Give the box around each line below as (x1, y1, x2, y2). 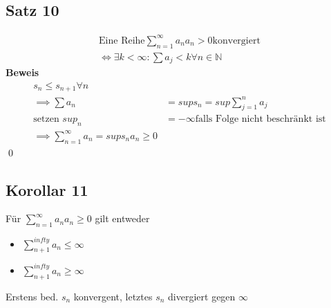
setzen (33, 114, 59, 125)
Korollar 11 (6, 179, 88, 200)
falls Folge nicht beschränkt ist (195, 114, 326, 125)
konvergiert (212, 35, 261, 46)
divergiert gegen (168, 289, 236, 303)
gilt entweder (95, 211, 150, 226)
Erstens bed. (6, 289, 59, 303)
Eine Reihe (99, 35, 145, 46)
